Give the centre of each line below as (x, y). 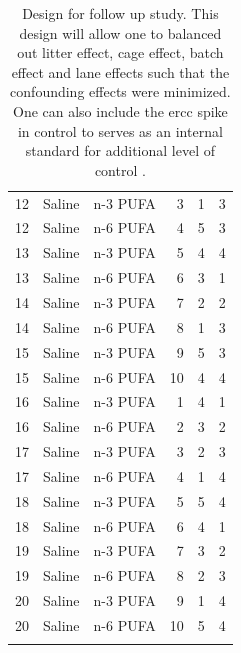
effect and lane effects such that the (120, 71)
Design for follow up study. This (120, 13)
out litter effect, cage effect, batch (120, 52)
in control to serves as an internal (120, 130)
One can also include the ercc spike (120, 110)
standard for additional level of (120, 150)
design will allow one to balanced (120, 32)
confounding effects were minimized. (120, 91)
